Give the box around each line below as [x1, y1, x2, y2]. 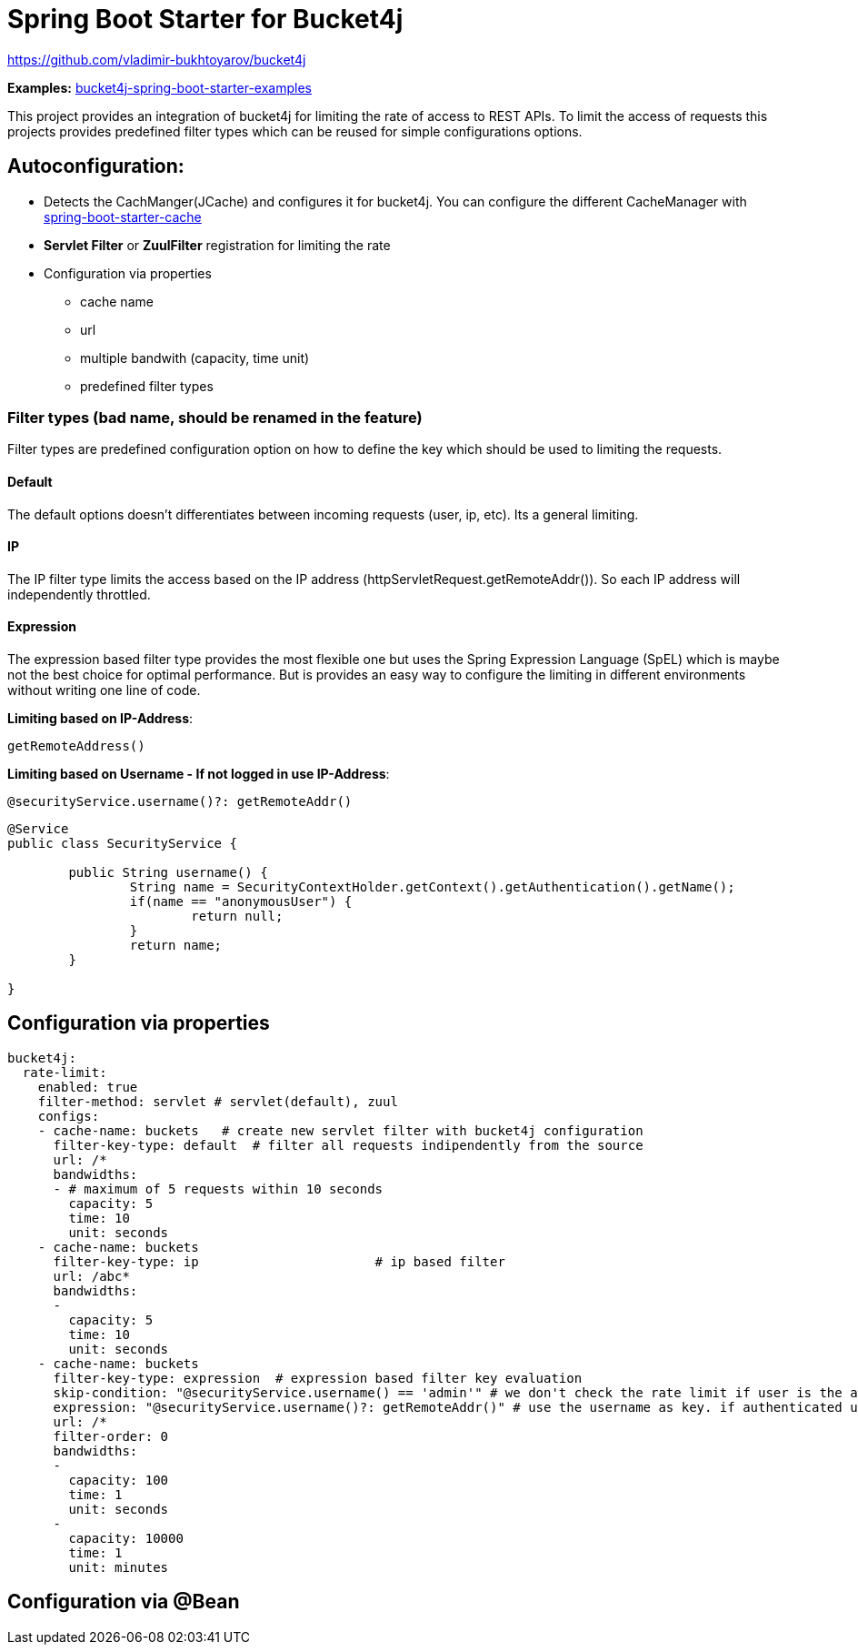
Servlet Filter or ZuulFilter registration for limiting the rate [44, 237, 391, 253]
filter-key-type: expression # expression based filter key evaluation [53, 1370, 583, 1385]
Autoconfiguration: [7, 155, 185, 178]
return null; [191, 909, 284, 923]
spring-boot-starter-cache [44, 208, 202, 225]
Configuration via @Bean [7, 1590, 240, 1614]
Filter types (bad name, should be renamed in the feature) [7, 408, 423, 427]
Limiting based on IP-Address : [7, 710, 194, 726]
